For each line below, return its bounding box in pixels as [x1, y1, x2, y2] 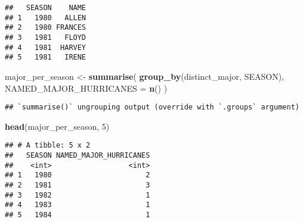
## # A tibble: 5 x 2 [5, 141, 91, 150]
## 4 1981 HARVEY [5, 43, 86, 52]
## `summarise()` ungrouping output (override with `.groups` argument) [5, 103, 299, 112]
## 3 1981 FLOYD [5, 33, 86, 42]
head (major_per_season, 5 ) [5, 120, 110, 132]
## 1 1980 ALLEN [5, 13, 86, 22]
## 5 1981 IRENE [5, 53, 86, 62]
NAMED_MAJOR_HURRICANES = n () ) [5, 82, 168, 94]
